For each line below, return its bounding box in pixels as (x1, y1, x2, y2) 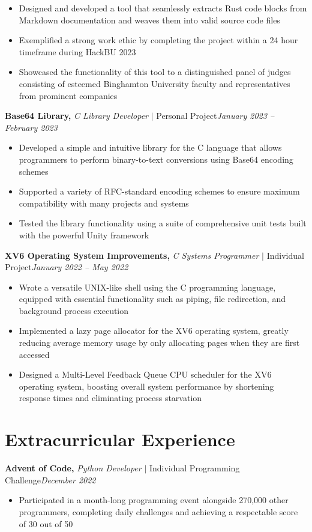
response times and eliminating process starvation (19, 391, 202, 404)
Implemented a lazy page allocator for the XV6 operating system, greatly (19, 324, 289, 337)
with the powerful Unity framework (19, 228, 149, 241)
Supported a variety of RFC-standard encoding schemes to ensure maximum (19, 185, 300, 198)
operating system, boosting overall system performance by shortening (19, 379, 274, 392)
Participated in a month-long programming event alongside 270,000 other (19, 494, 289, 506)
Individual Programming (149, 462, 240, 474)
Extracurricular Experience (5, 427, 235, 452)
